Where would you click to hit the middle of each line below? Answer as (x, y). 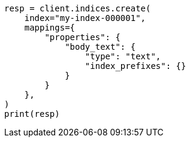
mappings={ (50, 28)
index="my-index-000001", (85, 18)
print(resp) (32, 114)
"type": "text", (123, 56)
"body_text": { (100, 47)
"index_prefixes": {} (135, 66)
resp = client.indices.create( (78, 8)
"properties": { (82, 37)
